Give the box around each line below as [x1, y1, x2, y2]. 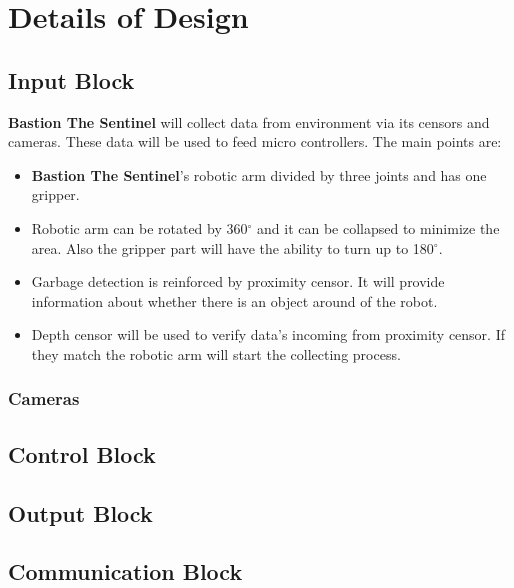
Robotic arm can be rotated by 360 [31, 217, 248, 238]
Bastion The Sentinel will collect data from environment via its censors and [8, 111, 490, 132]
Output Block [8, 497, 153, 528]
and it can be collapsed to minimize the [257, 217, 500, 238]
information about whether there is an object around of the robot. [31, 290, 438, 311]
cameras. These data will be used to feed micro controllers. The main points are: [8, 131, 502, 152]
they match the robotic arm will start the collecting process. [31, 343, 401, 364]
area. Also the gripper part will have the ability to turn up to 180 [31, 237, 434, 258]
